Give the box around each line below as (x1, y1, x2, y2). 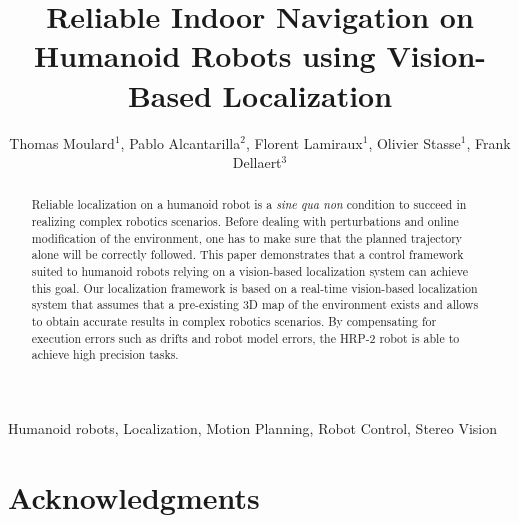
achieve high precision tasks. (31, 346, 179, 363)
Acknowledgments (8, 476, 260, 517)
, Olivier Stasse (368, 132, 461, 153)
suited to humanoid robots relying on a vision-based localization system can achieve (31, 263, 468, 280)
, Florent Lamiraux (245, 132, 363, 153)
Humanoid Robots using (33, 35, 376, 76)
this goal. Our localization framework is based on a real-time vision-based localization (31, 279, 478, 296)
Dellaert (232, 152, 282, 173)
